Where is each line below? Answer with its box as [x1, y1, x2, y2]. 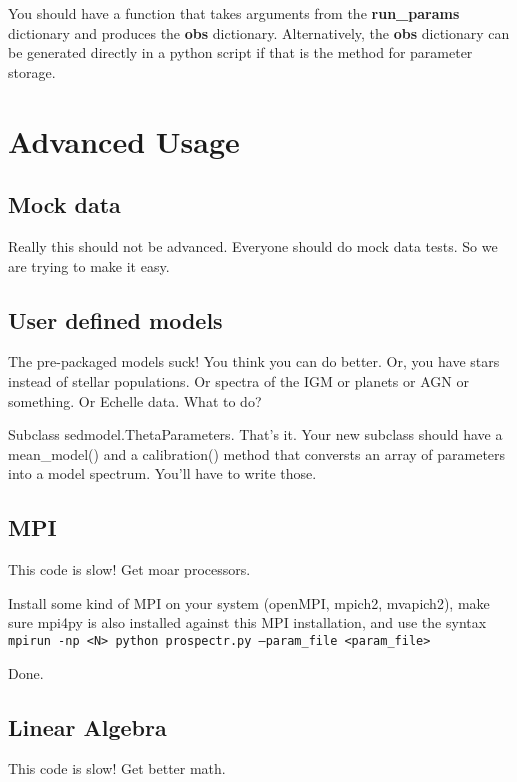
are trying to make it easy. [8, 255, 170, 276]
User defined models [8, 304, 223, 335]
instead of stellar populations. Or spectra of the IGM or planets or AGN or [8, 370, 469, 391]
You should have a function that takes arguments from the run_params [8, 3, 460, 23]
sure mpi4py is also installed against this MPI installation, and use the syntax [8, 612, 487, 633]
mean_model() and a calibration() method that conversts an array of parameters [8, 443, 506, 464]
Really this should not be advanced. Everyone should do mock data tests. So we [8, 235, 498, 256]
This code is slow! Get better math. [8, 758, 226, 779]
